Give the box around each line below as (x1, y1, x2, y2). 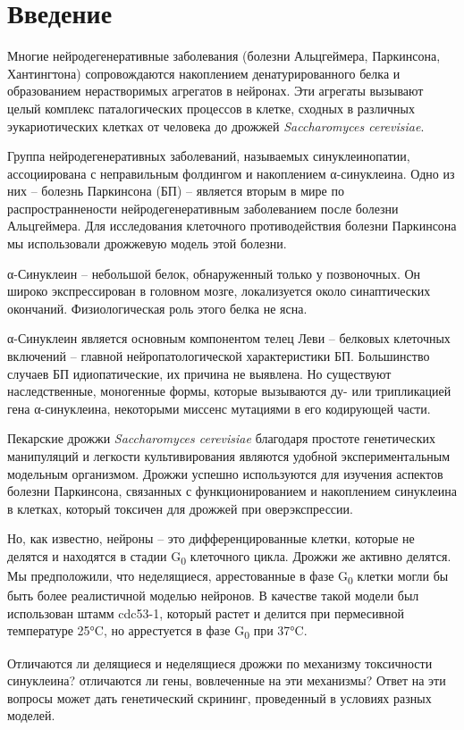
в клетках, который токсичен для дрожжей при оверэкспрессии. (7, 499, 353, 517)
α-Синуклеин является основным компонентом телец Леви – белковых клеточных (7, 329, 451, 348)
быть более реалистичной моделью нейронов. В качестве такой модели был (7, 586, 419, 605)
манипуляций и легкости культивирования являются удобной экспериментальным (7, 447, 451, 465)
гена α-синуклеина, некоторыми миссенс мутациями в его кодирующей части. (7, 399, 431, 417)
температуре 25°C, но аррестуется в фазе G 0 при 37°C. (7, 621, 308, 642)
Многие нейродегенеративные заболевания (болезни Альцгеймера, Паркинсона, (7, 46, 441, 65)
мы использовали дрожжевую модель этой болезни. (7, 234, 287, 253)
